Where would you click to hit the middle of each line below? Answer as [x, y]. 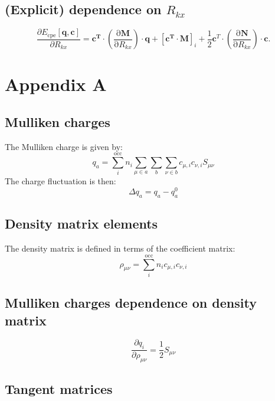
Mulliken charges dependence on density [131, 303]
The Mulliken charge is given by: [64, 146]
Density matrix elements [81, 224]
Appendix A [56, 84]
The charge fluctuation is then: [60, 181]
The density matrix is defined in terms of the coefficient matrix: [120, 248]
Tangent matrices [59, 389]
